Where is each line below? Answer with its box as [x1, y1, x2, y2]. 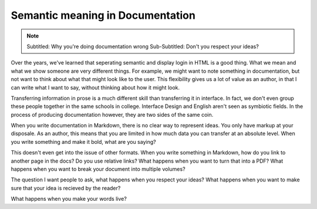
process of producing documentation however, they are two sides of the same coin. [11, 111, 214, 118]
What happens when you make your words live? [11, 195, 127, 203]
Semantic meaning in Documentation [11, 9, 196, 22]
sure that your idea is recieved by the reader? [11, 184, 121, 191]
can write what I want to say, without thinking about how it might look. [11, 84, 180, 91]
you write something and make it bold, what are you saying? [11, 138, 156, 145]
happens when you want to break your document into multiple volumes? [11, 166, 186, 173]
